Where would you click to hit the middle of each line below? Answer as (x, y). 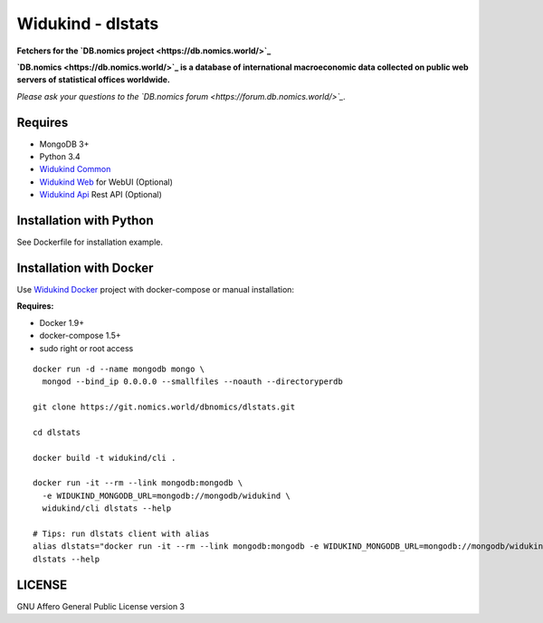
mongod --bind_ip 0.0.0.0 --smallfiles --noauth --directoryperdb (192, 382)
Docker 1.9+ (62, 322)
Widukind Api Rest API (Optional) (101, 195)
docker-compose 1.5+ (80, 336)
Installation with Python (85, 220)
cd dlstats (57, 432)
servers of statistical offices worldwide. (94, 80)
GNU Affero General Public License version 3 (101, 606)
